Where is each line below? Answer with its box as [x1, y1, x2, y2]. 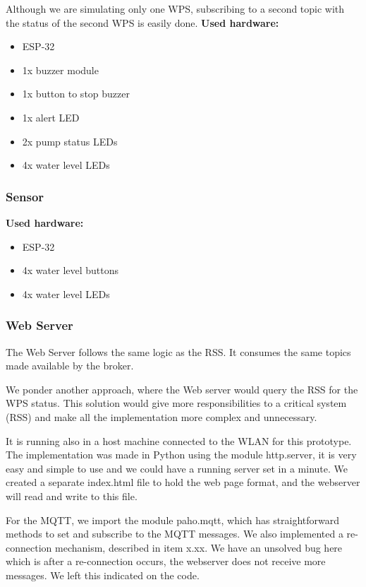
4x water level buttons [22, 263, 119, 278]
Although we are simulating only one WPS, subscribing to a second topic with [6, 1, 345, 16]
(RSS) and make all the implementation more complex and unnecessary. [6, 409, 317, 424]
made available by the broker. [6, 358, 134, 373]
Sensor [6, 187, 44, 205]
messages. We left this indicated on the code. [6, 567, 200, 582]
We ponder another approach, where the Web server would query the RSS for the [6, 381, 358, 396]
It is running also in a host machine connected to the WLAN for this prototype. [6, 433, 352, 448]
